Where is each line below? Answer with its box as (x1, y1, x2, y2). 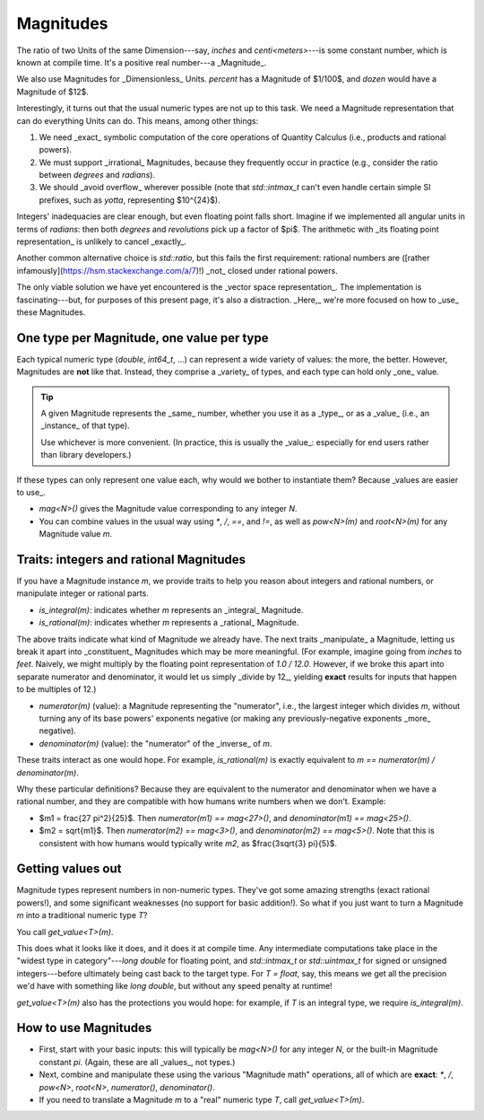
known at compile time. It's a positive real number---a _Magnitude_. (16, 57, 267, 67)
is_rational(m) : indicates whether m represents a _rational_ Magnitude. (39, 617, 299, 628)
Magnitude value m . (39, 529, 113, 539)
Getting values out (16, 862, 122, 877)
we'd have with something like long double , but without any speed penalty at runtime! (16, 981, 333, 992)
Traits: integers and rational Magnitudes (16, 552, 246, 567)
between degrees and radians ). (39, 170, 156, 180)
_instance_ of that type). (40, 420, 130, 431)
